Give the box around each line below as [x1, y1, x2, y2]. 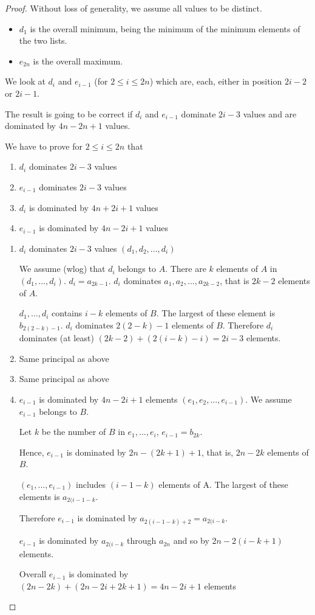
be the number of [41, 425, 106, 438]
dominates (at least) [19, 332, 94, 344]
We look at [5, 75, 46, 88]
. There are [165, 262, 206, 275]
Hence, [19, 445, 44, 458]
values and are [243, 107, 297, 120]
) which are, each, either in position [149, 75, 282, 88]
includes [76, 478, 106, 490]
